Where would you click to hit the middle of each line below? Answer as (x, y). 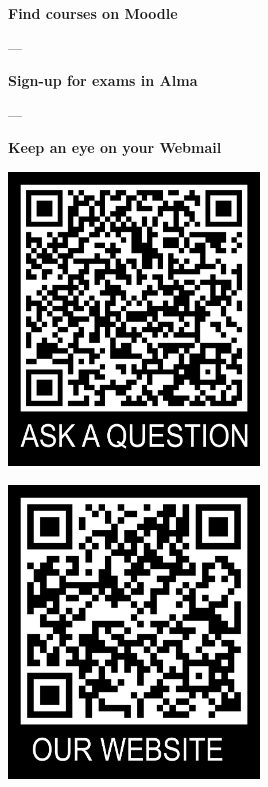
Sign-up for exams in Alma (103, 80)
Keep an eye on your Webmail (115, 147)
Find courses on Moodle (93, 13)
